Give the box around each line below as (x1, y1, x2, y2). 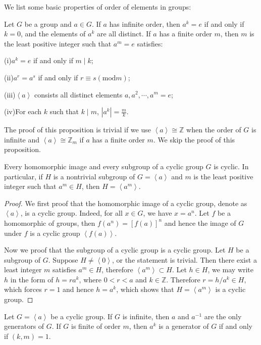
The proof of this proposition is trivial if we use (4, 124, 151, 135)
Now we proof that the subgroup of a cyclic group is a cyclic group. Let (4, 244, 226, 255)
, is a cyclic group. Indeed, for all (20, 208, 123, 218)
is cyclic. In (214, 161, 249, 171)
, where (79, 274, 101, 284)
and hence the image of (164, 217, 236, 228)
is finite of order (71, 321, 121, 331)
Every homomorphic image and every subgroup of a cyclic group (4, 161, 203, 171)
